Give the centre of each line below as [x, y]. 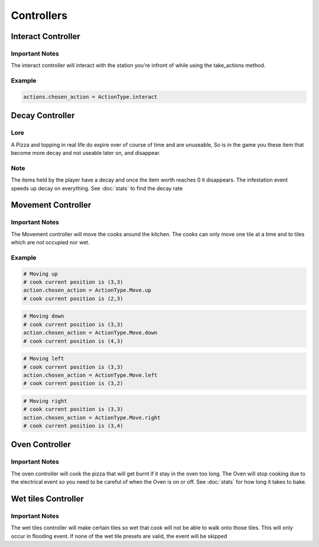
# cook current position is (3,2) [73, 383]
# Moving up [41, 274]
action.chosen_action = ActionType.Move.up [87, 290]
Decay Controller [43, 116]
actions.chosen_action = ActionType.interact [90, 97]
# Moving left [44, 359]
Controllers [39, 15]
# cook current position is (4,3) [73, 341]
